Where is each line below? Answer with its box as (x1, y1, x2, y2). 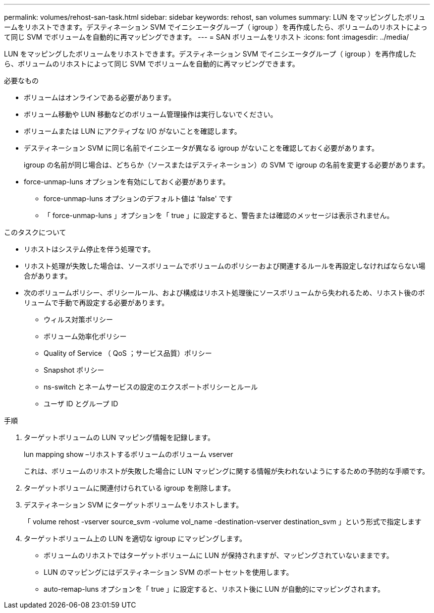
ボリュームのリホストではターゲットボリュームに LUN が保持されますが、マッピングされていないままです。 (44, 551, 393, 559)
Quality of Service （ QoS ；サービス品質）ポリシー (44, 349, 212, 357)
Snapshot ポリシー (44, 366, 105, 374)
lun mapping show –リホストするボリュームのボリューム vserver (24, 450, 233, 458)
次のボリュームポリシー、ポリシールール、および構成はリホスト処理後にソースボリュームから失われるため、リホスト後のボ (24, 288, 425, 297)
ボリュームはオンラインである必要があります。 (24, 93, 176, 102)
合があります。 (24, 272, 72, 280)
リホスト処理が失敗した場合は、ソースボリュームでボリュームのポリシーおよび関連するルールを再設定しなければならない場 (24, 262, 426, 270)
